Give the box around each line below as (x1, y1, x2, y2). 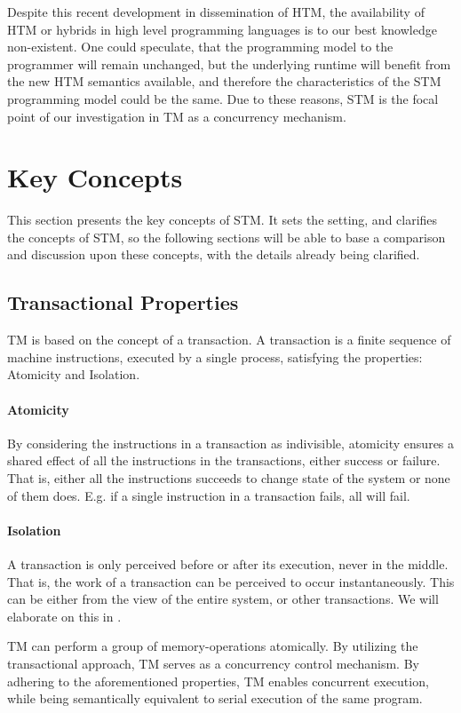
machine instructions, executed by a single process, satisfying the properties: (7, 347, 423, 366)
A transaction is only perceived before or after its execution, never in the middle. (7, 555, 449, 574)
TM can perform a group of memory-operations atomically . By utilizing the (7, 637, 418, 655)
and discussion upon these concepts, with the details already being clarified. (7, 245, 420, 264)
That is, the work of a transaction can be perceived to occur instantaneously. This (7, 572, 455, 590)
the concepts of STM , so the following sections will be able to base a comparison (7, 227, 446, 246)
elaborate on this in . (7, 606, 122, 625)
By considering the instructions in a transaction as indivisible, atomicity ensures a (7, 433, 455, 452)
